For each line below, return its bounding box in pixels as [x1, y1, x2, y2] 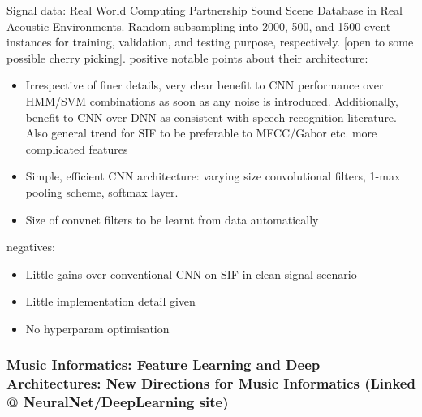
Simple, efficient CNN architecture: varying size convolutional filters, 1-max [25, 167, 401, 185]
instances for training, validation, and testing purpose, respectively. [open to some [6, 33, 414, 50]
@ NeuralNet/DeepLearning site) [6, 392, 229, 412]
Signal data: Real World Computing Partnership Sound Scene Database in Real [6, 2, 403, 18]
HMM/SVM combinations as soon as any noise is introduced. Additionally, [25, 92, 398, 109]
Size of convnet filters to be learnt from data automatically [25, 211, 319, 228]
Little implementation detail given [25, 293, 196, 310]
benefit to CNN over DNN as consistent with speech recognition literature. [25, 108, 397, 125]
